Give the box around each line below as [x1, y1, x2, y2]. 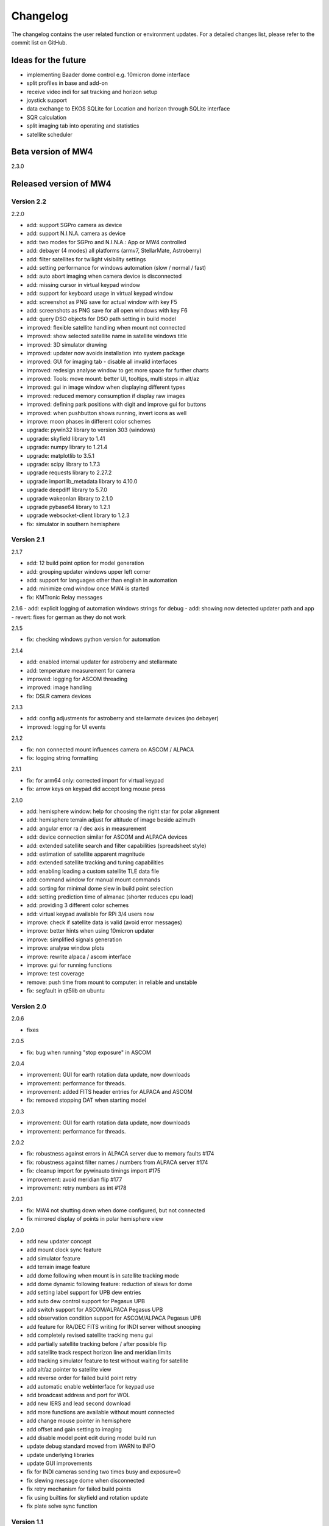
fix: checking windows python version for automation [26, 635, 160, 643]
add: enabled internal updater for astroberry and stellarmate [26, 658, 177, 665]
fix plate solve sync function [26, 1502, 97, 1510]
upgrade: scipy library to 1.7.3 [26, 460, 101, 468]
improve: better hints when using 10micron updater [26, 927, 155, 935]
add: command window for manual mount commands [26, 876, 161, 883]
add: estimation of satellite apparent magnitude [26, 850, 146, 858]
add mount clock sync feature [26, 1246, 102, 1254]
